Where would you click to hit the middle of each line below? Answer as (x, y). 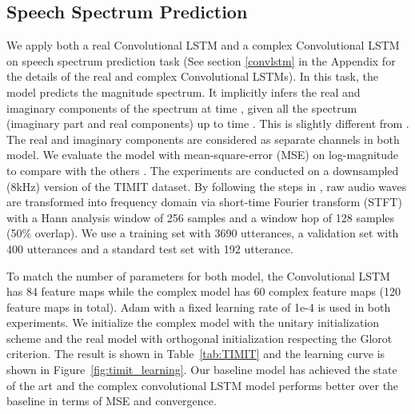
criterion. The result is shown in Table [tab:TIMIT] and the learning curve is (196, 354)
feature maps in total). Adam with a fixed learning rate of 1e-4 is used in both (199, 307)
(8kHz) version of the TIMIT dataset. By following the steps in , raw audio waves (207, 186)
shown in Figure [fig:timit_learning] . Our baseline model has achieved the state (202, 370)
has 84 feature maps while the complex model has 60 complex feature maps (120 (204, 291)
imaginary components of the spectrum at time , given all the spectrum (182, 107)
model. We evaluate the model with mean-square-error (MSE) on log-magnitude (203, 155)
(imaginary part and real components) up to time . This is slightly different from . (208, 123)
